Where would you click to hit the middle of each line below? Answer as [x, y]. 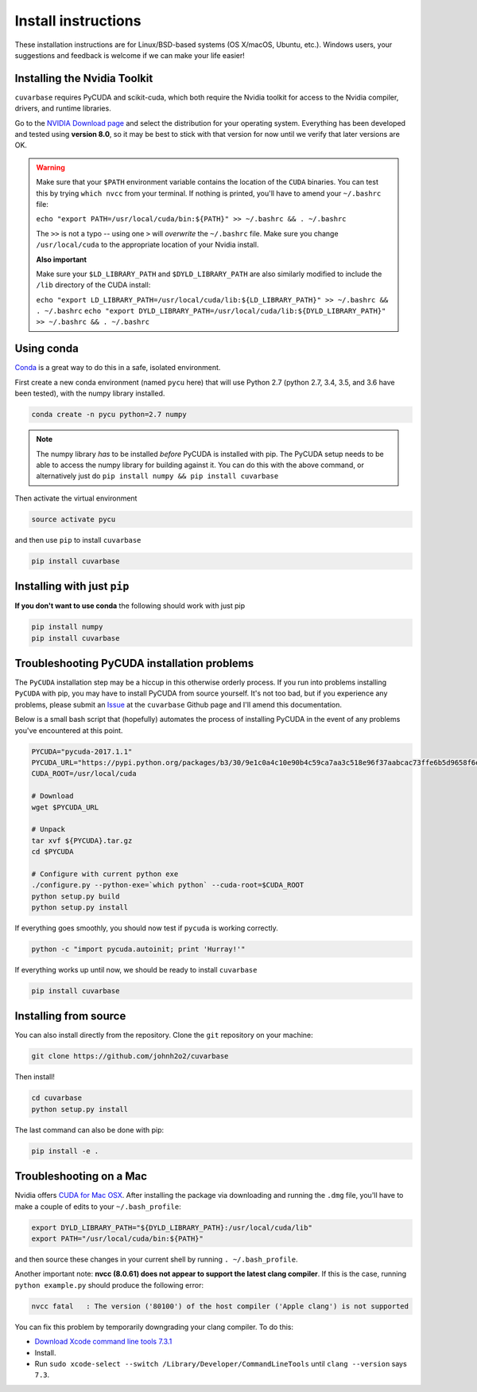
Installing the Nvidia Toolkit [84, 78]
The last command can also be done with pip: [89, 1129]
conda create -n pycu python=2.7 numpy [109, 415]
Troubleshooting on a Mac [81, 1177]
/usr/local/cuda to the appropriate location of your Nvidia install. [147, 245]
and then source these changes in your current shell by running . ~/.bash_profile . [156, 1259]
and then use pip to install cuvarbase [78, 540]
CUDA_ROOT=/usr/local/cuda [84, 774]
